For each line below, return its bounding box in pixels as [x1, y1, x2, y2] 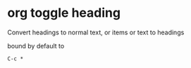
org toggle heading [7, 5, 121, 21]
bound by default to [7, 41, 65, 50]
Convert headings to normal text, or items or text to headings [7, 28, 185, 36]
